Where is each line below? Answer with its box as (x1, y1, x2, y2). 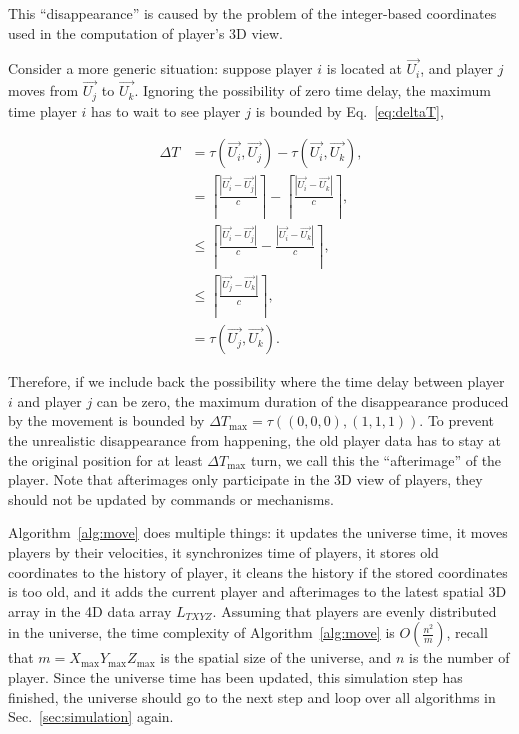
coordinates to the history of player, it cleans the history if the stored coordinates (8, 561, 508, 582)
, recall (446, 622, 488, 643)
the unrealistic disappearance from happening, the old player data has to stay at (8, 430, 501, 451)
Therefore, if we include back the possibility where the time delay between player (8, 371, 505, 392)
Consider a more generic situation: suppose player (8, 58, 313, 79)
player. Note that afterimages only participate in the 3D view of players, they (8, 469, 483, 490)
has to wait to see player (91, 100, 241, 121)
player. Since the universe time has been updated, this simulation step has (8, 667, 463, 688)
